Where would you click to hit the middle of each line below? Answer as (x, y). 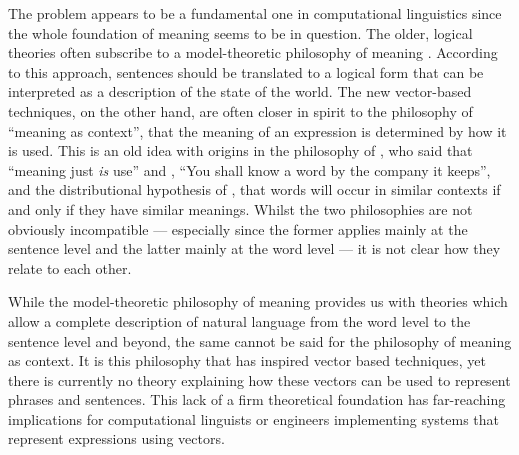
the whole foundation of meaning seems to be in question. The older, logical (240, 32)
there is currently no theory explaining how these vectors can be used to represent (259, 379)
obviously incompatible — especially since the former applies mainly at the (238, 228)
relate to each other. (70, 267)
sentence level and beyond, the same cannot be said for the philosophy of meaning (260, 340)
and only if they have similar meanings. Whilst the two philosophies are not (240, 208)
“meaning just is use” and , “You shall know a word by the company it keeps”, (249, 169)
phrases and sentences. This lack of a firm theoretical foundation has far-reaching (257, 399)
